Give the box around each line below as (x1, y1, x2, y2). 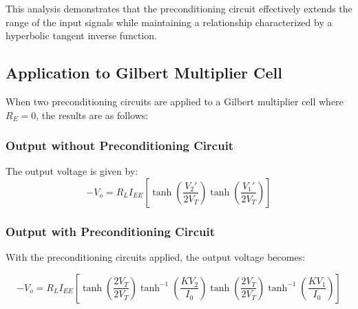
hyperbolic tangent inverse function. (6, 28, 157, 43)
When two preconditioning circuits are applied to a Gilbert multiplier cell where (6, 94, 344, 108)
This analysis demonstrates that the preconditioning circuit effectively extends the (6, 1, 352, 15)
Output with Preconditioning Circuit (6, 222, 215, 239)
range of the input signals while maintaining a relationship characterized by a (6, 14, 333, 29)
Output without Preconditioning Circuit (6, 137, 234, 154)
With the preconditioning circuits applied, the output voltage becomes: (6, 250, 306, 264)
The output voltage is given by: (6, 164, 138, 178)
